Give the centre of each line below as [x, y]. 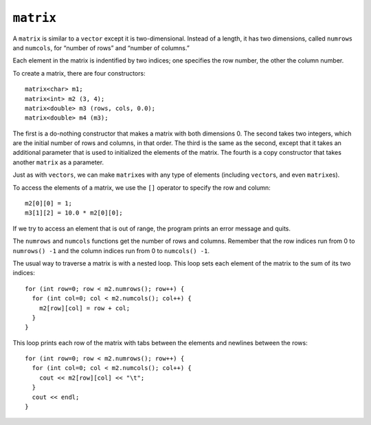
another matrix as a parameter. [58, 162]
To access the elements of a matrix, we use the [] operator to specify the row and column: [142, 187]
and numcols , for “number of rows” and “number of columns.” [101, 47]
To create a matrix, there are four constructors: [79, 73]
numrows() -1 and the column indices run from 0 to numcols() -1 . [111, 250]
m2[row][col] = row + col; [85, 308]
